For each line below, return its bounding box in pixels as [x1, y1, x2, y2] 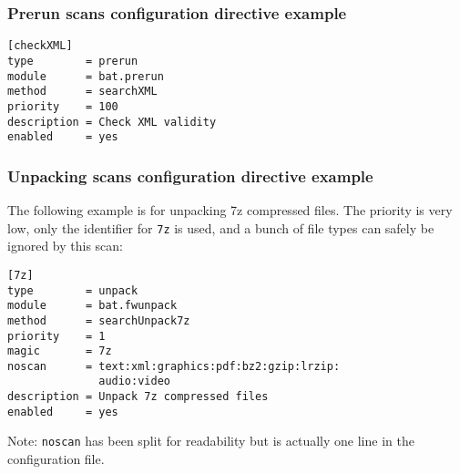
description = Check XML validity [7, 115, 217, 129]
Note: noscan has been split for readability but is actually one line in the [7, 431, 414, 450]
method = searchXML [7, 85, 158, 98]
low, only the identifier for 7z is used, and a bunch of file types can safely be [7, 218, 434, 237]
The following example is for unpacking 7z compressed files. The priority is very [7, 201, 453, 220]
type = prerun [7, 54, 138, 67]
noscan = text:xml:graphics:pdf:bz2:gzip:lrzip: [7, 359, 341, 373]
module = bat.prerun [7, 69, 164, 83]
